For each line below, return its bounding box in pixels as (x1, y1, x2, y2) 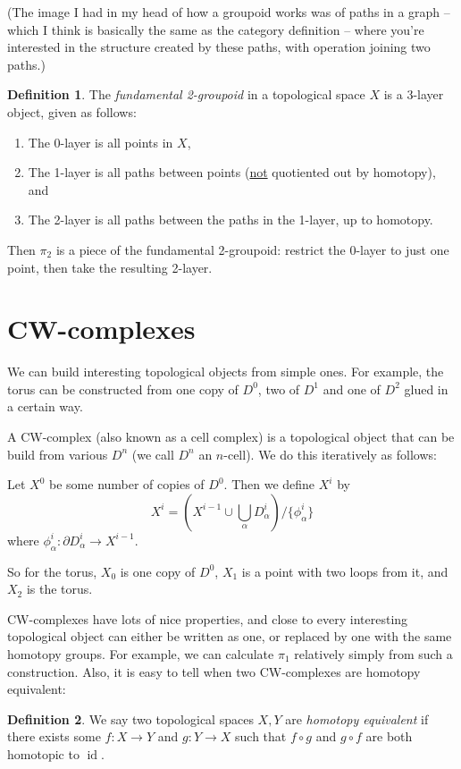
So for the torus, (7, 562, 97, 580)
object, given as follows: (7, 102, 137, 121)
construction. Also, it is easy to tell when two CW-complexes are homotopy (7, 662, 421, 680)
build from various (7, 444, 108, 463)
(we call (131, 444, 174, 463)
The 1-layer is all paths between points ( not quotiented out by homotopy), (28, 163, 436, 182)
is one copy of (120, 562, 196, 580)
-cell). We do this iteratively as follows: (223, 444, 437, 463)
